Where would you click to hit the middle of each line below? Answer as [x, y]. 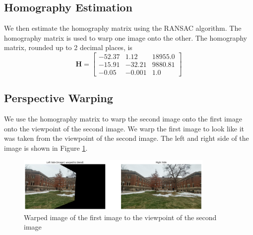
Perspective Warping [59, 98]
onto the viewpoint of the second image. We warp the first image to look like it [124, 128]
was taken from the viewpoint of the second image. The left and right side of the [126, 138]
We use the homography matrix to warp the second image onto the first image [123, 119]
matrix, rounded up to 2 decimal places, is [68, 47]
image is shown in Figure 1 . [46, 148]
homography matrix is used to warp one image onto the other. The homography [126, 37]
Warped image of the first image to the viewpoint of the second [120, 217]
